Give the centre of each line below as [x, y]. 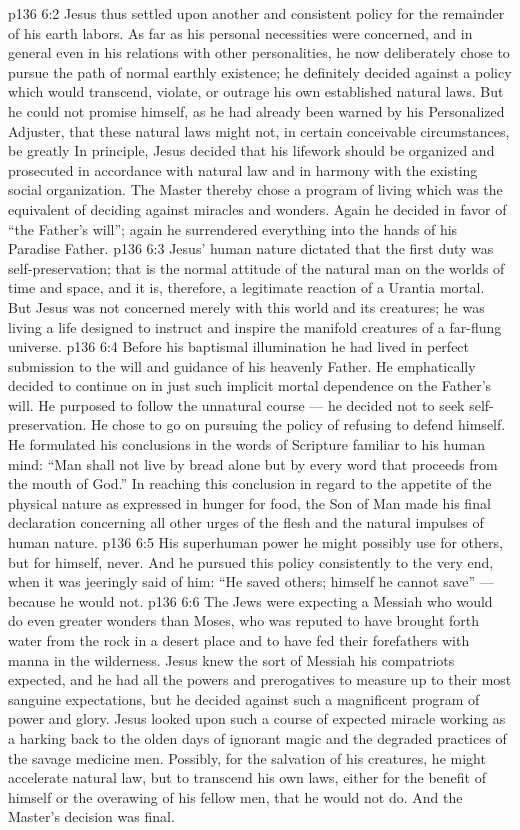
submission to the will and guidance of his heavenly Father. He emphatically [242, 365]
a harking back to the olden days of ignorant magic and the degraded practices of [257, 737]
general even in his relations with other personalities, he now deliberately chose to [259, 52]
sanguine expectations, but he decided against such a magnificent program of [244, 698]
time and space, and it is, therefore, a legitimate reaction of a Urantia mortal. [246, 287]
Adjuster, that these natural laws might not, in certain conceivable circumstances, [259, 130]
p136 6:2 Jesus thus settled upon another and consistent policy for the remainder [256, 13]
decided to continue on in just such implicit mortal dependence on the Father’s [250, 385]
